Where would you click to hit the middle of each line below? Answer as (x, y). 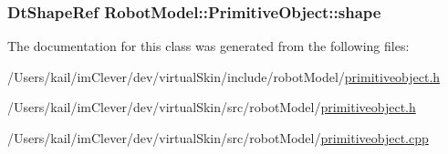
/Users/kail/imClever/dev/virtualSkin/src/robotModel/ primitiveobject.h (212, 107)
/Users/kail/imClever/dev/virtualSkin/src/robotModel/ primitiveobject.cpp (218, 138)
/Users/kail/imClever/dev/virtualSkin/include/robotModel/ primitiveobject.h (224, 76)
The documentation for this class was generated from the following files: (208, 46)
